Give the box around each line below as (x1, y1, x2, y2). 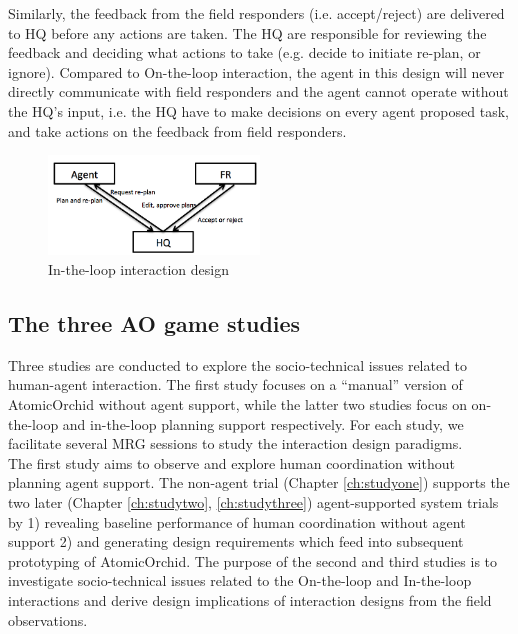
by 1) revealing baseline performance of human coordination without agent (8, 511, 466, 532)
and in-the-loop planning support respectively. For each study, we (62, 413, 464, 434)
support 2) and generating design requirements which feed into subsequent (8, 531, 464, 552)
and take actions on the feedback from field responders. (8, 120, 347, 141)
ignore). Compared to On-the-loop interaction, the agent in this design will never (8, 61, 505, 82)
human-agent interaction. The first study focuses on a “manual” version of (8, 374, 463, 395)
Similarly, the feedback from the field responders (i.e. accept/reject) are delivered (8, 3, 505, 23)
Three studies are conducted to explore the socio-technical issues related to (8, 354, 468, 375)
